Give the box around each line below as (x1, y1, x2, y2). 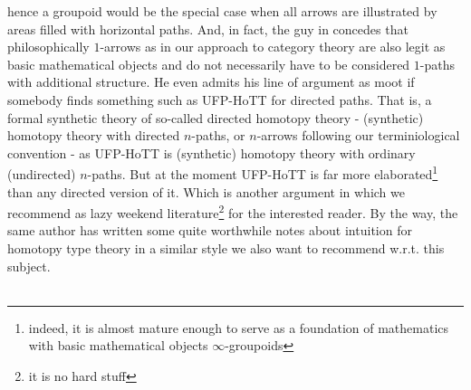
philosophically (7, 37, 90, 56)
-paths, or (191, 126, 245, 145)
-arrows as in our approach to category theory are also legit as (100, 37, 446, 56)
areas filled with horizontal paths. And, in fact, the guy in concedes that (7, 19, 409, 38)
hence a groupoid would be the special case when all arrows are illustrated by (7, 2, 437, 20)
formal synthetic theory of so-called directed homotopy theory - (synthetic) (7, 108, 424, 127)
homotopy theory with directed (7, 126, 180, 145)
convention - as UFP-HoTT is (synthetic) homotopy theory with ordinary (7, 143, 416, 162)
